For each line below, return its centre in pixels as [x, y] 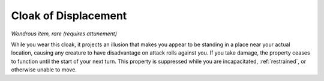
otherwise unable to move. [44, 70]
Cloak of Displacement [69, 16]
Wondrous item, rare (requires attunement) [64, 34]
